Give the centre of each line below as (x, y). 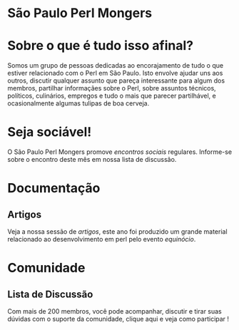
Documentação (54, 189)
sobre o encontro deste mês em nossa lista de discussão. (92, 160)
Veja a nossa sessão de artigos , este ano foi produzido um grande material (117, 232)
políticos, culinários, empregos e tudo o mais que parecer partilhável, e (112, 96)
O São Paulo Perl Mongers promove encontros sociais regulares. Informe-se (120, 152)
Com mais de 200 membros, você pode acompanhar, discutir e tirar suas (115, 311)
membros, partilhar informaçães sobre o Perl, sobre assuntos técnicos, (112, 88)
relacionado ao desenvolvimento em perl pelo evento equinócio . (102, 239)
